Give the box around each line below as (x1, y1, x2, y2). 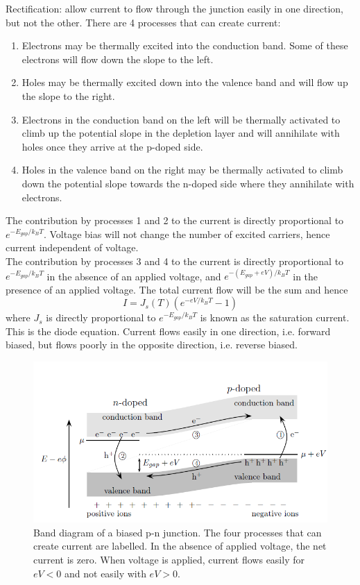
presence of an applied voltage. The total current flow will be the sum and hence (6, 282, 348, 296)
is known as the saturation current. (200, 310, 350, 325)
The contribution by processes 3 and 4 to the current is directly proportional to (6, 253, 344, 268)
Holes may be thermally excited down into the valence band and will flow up (22, 75, 348, 90)
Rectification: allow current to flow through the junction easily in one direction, (6, 1, 343, 15)
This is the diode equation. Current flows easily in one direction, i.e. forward (6, 323, 331, 338)
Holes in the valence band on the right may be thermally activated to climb (22, 162, 343, 177)
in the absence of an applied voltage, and (46, 269, 221, 282)
